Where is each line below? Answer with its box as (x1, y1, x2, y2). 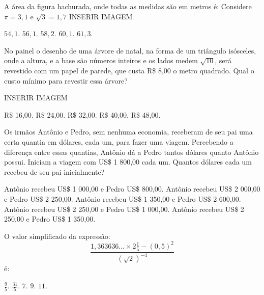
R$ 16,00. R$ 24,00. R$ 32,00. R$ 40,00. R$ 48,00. (4, 109, 161, 120)
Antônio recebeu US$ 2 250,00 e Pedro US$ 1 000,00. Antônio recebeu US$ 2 (4, 203, 244, 214)
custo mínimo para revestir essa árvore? (4, 75, 128, 86)
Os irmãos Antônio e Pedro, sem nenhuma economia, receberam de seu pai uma (4, 126, 253, 137)
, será (215, 55, 232, 66)
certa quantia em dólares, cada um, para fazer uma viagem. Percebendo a (4, 136, 233, 147)
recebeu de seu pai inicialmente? (4, 166, 105, 177)
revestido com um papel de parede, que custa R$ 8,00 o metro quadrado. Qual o (4, 65, 254, 75)
